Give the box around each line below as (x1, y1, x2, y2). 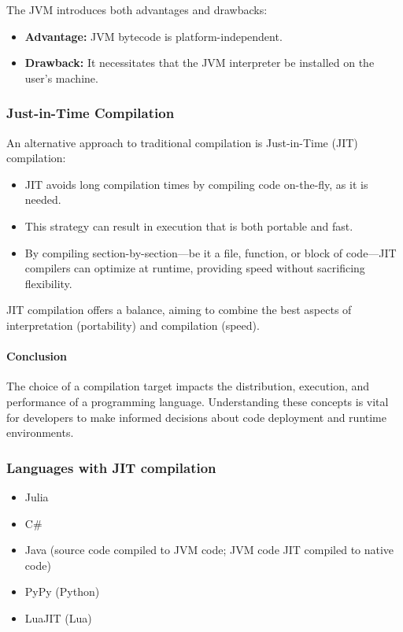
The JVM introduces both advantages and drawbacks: (6, 2, 268, 17)
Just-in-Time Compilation (6, 103, 175, 123)
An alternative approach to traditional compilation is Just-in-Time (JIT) (6, 134, 358, 150)
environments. (6, 424, 74, 441)
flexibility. (24, 275, 72, 291)
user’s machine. (24, 69, 98, 86)
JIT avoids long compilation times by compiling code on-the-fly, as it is (24, 176, 368, 192)
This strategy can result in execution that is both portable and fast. (24, 217, 353, 234)
